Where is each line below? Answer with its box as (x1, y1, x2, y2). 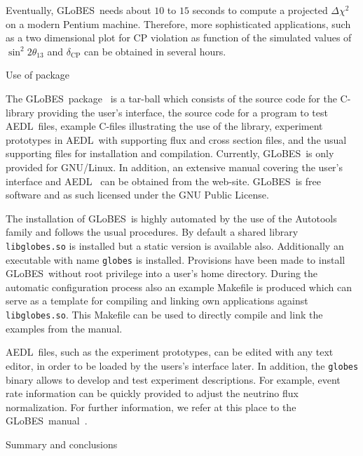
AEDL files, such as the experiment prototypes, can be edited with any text (6, 344, 334, 359)
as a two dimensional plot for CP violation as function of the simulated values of (6, 30, 352, 45)
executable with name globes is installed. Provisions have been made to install (6, 252, 345, 267)
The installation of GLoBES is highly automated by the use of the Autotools (6, 210, 337, 225)
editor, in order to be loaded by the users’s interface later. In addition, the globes (6, 358, 359, 373)
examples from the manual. (6, 321, 123, 335)
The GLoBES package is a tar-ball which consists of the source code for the (6, 90, 337, 105)
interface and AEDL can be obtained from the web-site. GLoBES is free (6, 173, 321, 188)
